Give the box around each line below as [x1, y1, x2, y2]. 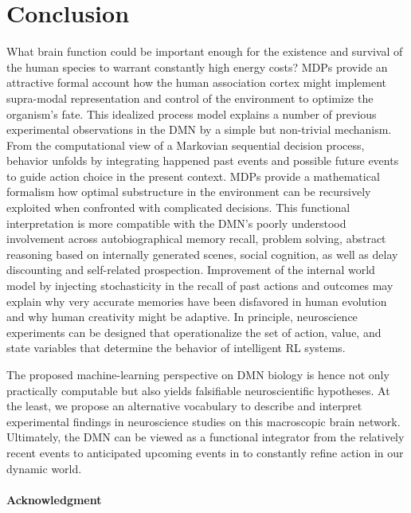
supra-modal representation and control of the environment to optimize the [6, 89, 374, 106]
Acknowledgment [6, 491, 102, 507]
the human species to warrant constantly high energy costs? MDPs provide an [6, 58, 388, 75]
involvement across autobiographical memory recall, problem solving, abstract [6, 230, 386, 247]
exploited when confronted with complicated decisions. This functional [6, 199, 350, 216]
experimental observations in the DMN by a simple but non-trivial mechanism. [6, 121, 392, 138]
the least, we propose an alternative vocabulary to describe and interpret [6, 397, 362, 414]
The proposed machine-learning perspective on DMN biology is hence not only [6, 366, 389, 382]
